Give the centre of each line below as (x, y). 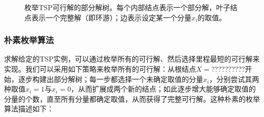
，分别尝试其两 (234, 79)
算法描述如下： (29, 109)
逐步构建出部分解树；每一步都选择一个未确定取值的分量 (110, 79)
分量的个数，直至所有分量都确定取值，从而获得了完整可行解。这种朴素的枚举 (132, 98)
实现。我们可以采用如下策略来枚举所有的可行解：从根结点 (100, 69)
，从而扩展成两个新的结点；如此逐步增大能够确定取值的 (163, 89)
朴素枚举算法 (29, 40)
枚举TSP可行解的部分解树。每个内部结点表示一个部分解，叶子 (127, 7)
